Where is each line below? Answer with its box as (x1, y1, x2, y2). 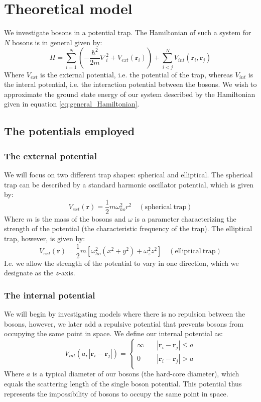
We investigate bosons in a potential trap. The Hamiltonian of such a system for (4, 27, 251, 38)
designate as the (4, 267, 54, 278)
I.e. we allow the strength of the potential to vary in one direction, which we (4, 257, 239, 268)
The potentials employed (4, 123, 135, 139)
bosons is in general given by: (12, 37, 102, 47)
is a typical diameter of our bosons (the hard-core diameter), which (32, 368, 239, 379)
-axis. (59, 267, 75, 278)
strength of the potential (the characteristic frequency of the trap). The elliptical (4, 223, 252, 234)
